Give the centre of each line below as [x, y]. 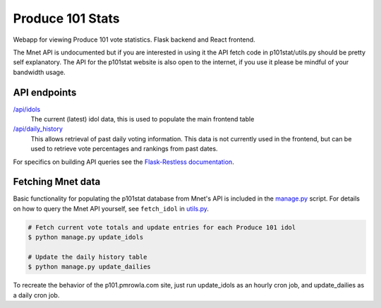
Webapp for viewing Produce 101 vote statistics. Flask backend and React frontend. [134, 40]
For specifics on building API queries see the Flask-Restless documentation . [123, 162]
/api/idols [27, 109]
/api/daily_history [38, 129]
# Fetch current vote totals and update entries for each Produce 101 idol [162, 227]
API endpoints [45, 92]
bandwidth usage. [40, 72]
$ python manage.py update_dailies [89, 267]
